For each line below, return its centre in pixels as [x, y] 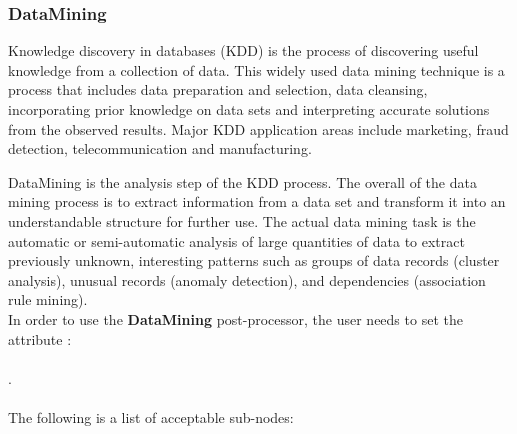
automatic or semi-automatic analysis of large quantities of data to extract [236, 240]
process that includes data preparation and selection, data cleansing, [218, 89]
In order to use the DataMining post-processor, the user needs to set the [235, 318]
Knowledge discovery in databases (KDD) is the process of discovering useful [243, 50]
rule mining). [48, 299]
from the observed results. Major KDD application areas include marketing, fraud [258, 128]
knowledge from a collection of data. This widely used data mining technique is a [256, 69]
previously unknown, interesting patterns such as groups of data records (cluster [254, 260]
